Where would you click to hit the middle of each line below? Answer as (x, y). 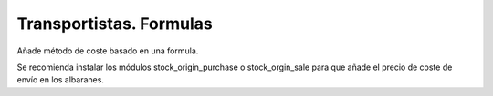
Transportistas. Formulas (115, 24)
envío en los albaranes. (61, 80)
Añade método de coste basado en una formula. (108, 51)
